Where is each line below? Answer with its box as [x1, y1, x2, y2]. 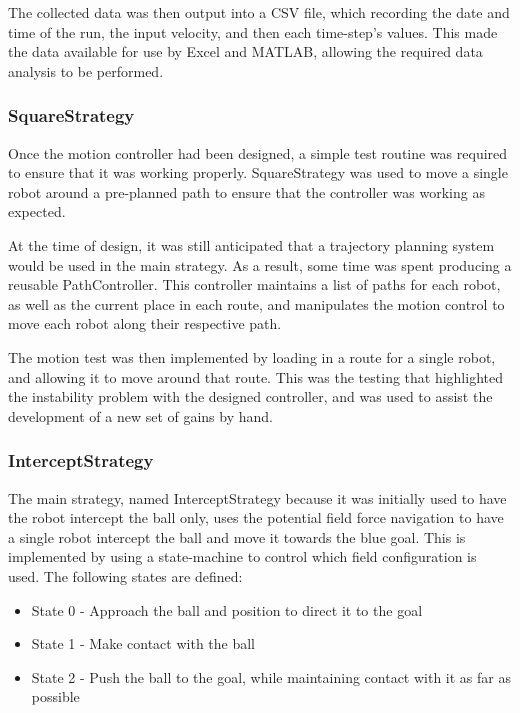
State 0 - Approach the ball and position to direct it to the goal [31, 599, 423, 620]
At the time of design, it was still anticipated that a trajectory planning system [8, 234, 495, 255]
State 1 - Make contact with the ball [31, 633, 255, 654]
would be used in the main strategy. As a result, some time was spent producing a [8, 254, 512, 275]
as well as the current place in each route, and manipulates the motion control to [8, 293, 505, 314]
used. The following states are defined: [8, 565, 243, 586]
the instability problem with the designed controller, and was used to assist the [8, 386, 493, 407]
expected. [8, 201, 66, 222]
